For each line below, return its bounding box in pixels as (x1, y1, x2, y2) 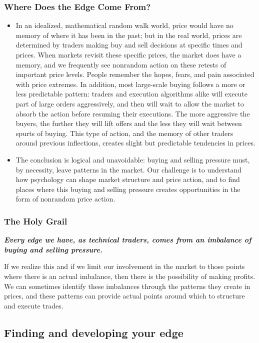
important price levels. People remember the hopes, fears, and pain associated (15, 69, 254, 79)
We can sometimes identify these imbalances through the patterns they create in (4, 280, 250, 291)
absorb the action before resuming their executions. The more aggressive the (15, 108, 250, 118)
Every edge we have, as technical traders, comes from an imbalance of (4, 234, 251, 245)
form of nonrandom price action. (15, 193, 115, 204)
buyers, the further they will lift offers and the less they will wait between (15, 118, 242, 128)
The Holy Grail (4, 214, 67, 227)
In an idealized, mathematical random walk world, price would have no (15, 20, 233, 30)
